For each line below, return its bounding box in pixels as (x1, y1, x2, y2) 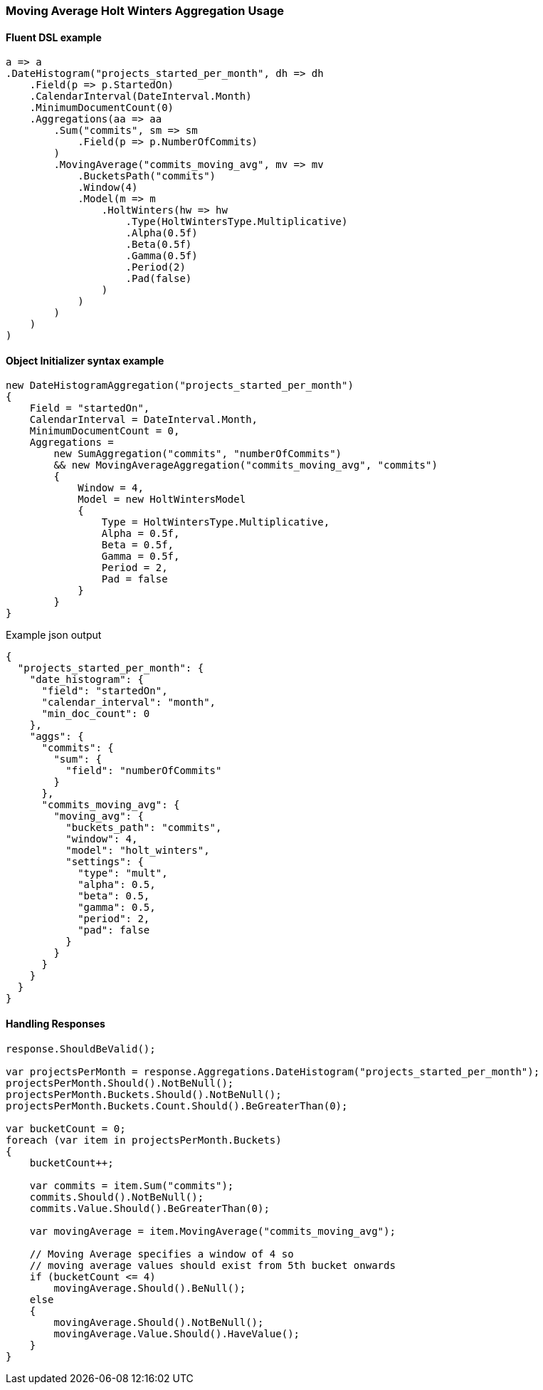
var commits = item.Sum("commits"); (29, 1179, 234, 1191)
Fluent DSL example (6, 31, 102, 43)
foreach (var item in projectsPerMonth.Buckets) (6, 1134, 282, 1146)
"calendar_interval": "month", (41, 696, 216, 709)
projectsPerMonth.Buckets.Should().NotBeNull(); (6, 1088, 282, 1100)
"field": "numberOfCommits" (65, 765, 222, 777)
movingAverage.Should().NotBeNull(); (53, 1316, 264, 1328)
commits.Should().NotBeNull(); (29, 1191, 204, 1203)
